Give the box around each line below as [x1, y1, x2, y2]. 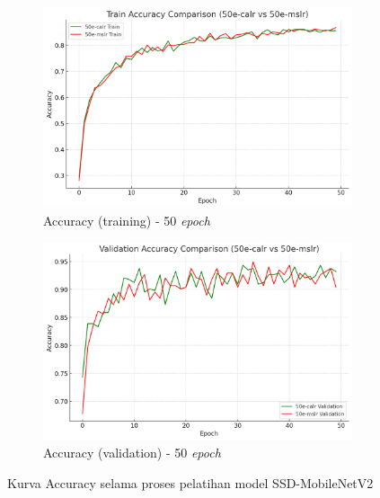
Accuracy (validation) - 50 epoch [43, 443, 221, 462]
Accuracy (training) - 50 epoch [43, 210, 210, 229]
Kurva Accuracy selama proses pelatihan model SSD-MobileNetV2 [7, 473, 374, 492]
